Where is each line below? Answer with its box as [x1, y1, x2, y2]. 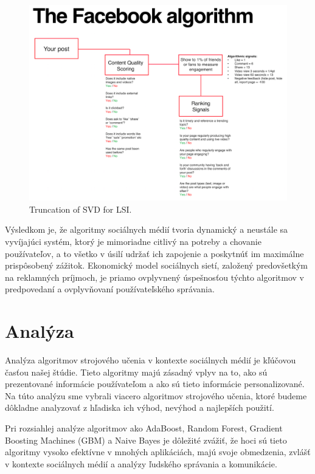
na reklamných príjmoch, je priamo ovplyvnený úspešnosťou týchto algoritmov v [5, 270, 304, 283]
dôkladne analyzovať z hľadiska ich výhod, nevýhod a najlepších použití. [5, 401, 274, 414]
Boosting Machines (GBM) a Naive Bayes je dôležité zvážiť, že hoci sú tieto [5, 433, 287, 446]
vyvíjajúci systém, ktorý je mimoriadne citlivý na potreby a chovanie [5, 235, 261, 247]
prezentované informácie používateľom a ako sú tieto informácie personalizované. [5, 377, 305, 390]
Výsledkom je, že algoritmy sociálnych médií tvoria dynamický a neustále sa [5, 223, 288, 236]
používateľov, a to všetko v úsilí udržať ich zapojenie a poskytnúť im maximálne [5, 247, 304, 259]
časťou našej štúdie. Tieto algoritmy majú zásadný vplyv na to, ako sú [5, 365, 268, 378]
